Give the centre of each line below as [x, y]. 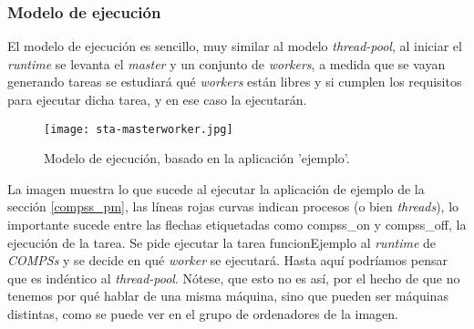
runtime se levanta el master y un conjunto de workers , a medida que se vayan [227, 63]
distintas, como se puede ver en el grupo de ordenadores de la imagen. [203, 314]
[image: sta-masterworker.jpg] [139, 129]
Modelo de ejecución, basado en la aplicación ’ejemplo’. [197, 158]
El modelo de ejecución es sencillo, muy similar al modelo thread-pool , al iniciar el [235, 46]
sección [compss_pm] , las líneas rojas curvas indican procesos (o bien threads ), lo [233, 206]
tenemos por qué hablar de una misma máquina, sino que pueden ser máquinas [228, 296]
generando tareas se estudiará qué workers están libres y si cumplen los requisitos [235, 82]
